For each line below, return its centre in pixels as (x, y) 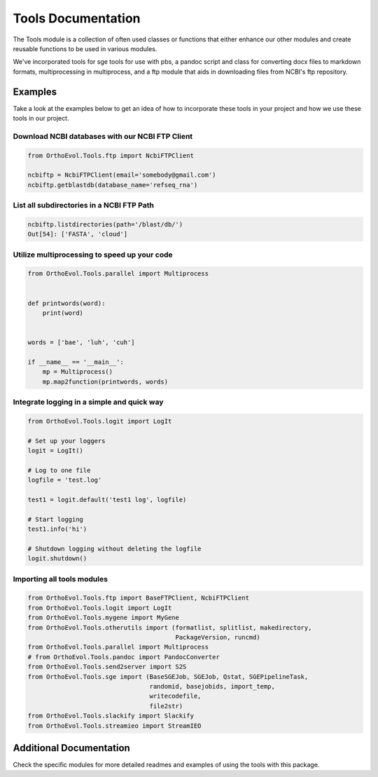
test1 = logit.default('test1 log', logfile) (107, 499)
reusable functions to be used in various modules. (85, 48)
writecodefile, (175, 696)
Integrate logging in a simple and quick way (88, 402)
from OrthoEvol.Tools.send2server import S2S (107, 667)
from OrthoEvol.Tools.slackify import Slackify (111, 716)
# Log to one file (59, 470)
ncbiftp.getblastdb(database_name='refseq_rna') (113, 185)
